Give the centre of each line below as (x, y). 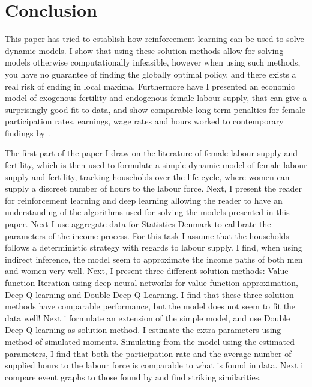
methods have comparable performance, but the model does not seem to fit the (150, 306)
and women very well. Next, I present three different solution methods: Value (147, 271)
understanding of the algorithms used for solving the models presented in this (147, 212)
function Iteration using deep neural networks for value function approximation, (151, 282)
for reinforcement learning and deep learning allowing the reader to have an (144, 200)
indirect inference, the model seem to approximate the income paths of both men (154, 259)
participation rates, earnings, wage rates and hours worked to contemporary (144, 121)
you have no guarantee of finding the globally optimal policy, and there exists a (151, 74)
